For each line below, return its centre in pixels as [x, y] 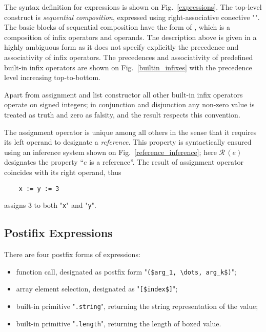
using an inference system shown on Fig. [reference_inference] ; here [110, 152]
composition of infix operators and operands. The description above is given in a [130, 37]
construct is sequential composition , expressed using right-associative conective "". [132, 17]
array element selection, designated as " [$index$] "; [97, 289]
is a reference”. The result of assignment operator [166, 162]
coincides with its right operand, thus [63, 172]
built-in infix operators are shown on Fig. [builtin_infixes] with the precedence [128, 67]
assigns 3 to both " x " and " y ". [50, 205]
